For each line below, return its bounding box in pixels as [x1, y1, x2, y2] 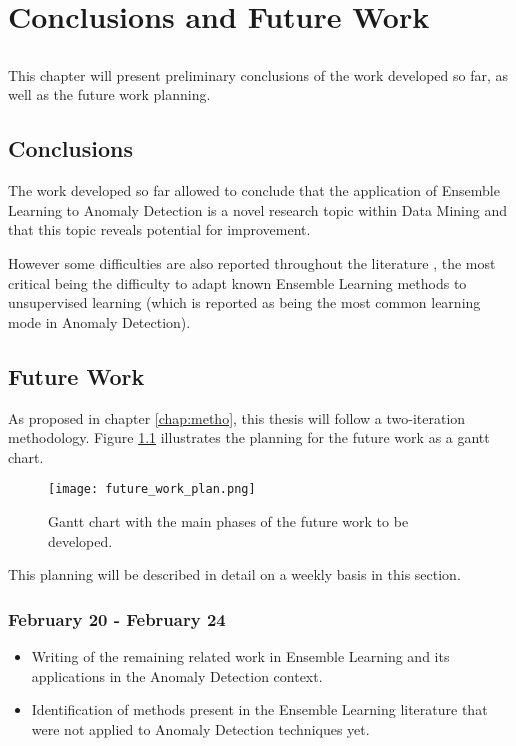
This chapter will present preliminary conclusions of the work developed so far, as [8, 64, 509, 85]
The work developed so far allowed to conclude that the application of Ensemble [8, 180, 500, 201]
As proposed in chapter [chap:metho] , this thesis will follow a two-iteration [8, 407, 466, 428]
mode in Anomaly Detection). [8, 311, 191, 332]
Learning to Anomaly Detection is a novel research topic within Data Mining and [8, 199, 508, 220]
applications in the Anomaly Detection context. [31, 665, 323, 686]
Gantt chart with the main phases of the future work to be [48, 510, 409, 531]
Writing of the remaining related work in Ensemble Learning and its [31, 645, 450, 666]
